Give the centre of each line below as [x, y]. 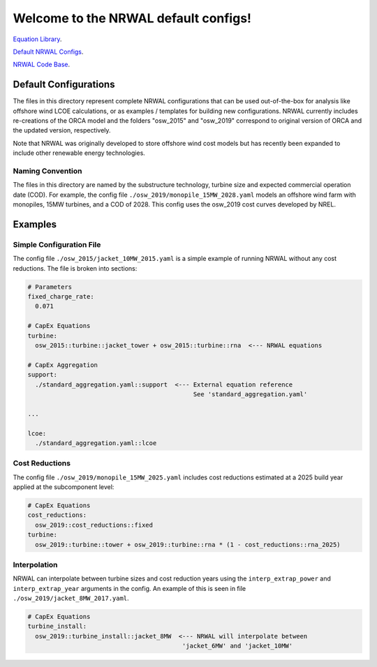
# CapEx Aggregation [62, 365]
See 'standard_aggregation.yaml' [250, 394]
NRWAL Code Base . [41, 65]
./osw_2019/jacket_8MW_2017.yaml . [71, 598]
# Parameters [50, 287]
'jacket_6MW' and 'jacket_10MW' [237, 646]
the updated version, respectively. [62, 130]
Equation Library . [37, 39]
